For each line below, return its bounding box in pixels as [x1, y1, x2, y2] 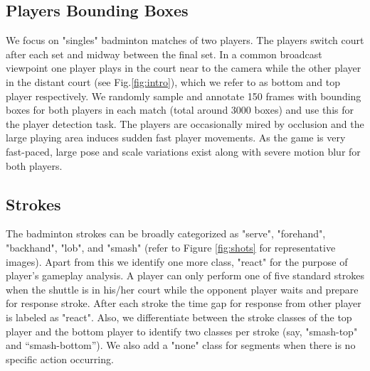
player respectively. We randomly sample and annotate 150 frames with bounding [6, 88, 361, 103]
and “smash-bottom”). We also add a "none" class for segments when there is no [6, 338, 356, 353]
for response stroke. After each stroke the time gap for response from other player [6, 296, 361, 311]
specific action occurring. [6, 351, 114, 366]
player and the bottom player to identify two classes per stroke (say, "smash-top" [6, 323, 358, 338]
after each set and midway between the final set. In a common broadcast [6, 46, 322, 61]
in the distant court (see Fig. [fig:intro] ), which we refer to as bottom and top [6, 74, 340, 89]
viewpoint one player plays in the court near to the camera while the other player [6, 60, 361, 75]
